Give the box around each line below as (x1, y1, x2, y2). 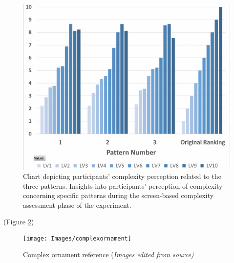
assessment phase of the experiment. (23, 200, 131, 210)
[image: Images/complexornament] (23, 235, 131, 242)
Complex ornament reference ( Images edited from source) (23, 249, 194, 259)
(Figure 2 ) (3, 216, 34, 226)
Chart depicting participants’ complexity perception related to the (23, 171, 221, 181)
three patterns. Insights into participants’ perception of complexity (23, 180, 223, 191)
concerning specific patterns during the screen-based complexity (23, 190, 214, 200)
